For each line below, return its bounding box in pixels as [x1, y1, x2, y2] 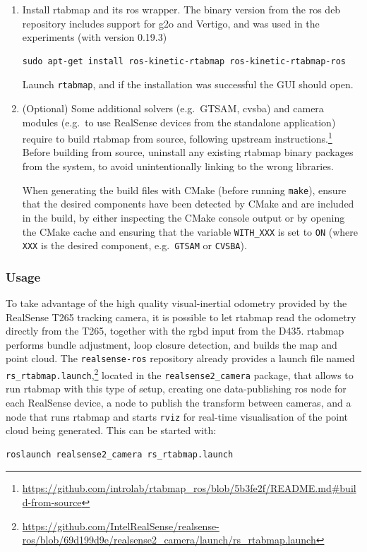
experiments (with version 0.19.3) [22, 30, 167, 44]
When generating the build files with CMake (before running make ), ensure [22, 182, 347, 197]
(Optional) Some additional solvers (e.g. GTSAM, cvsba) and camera [22, 101, 324, 116]
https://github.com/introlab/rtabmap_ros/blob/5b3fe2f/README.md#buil [22, 481, 356, 496]
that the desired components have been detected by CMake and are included [22, 196, 354, 211]
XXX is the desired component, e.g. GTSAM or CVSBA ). [22, 238, 247, 253]
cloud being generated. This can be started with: [6, 423, 217, 438]
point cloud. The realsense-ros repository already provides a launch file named [6, 351, 355, 366]
